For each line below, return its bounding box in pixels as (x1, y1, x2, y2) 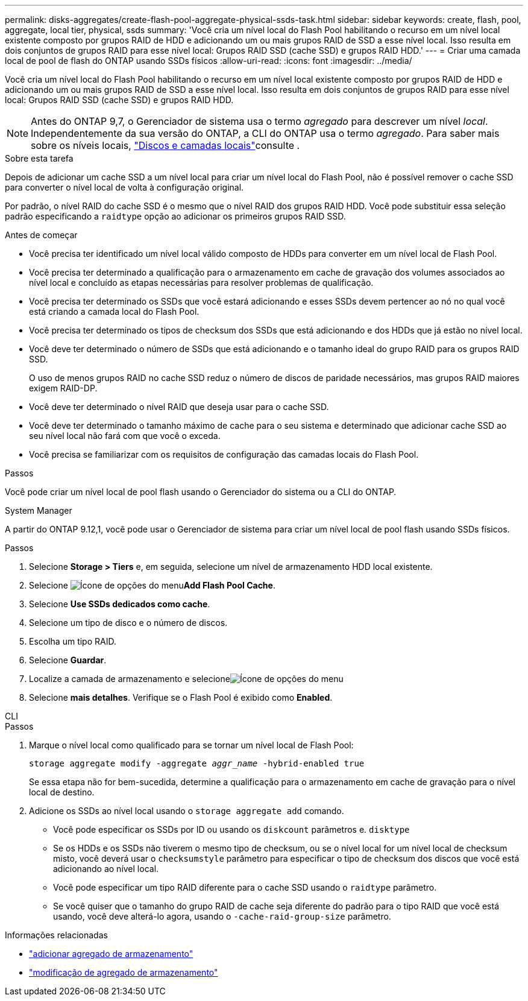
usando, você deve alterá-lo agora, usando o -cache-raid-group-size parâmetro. (53, 911, 391, 921)
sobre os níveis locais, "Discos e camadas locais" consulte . (31, 139, 300, 151)
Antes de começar (5, 230, 78, 240)
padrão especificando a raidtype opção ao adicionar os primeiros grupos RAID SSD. (5, 211, 346, 221)
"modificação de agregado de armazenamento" (29, 967, 218, 977)
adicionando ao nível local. (53, 864, 159, 874)
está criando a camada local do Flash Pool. (29, 306, 200, 317)
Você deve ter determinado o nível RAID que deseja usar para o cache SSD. (29, 402, 329, 412)
